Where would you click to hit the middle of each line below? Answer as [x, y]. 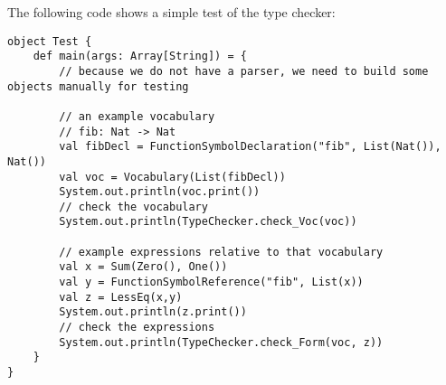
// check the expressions [137, 328]
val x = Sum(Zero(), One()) [143, 267]
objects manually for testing [98, 86]
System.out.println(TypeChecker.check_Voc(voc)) [208, 222]
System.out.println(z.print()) [153, 312]
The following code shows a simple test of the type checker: [171, 12]
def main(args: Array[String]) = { [140, 56]
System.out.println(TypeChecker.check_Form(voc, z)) [221, 342]
